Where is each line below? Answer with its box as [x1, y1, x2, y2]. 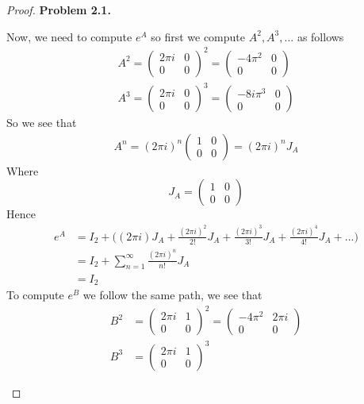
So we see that [6, 114, 77, 131]
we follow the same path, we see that [82, 286, 262, 302]
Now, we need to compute [6, 28, 132, 44]
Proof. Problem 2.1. [6, 2, 111, 17]
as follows [297, 28, 344, 44]
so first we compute [151, 28, 246, 44]
